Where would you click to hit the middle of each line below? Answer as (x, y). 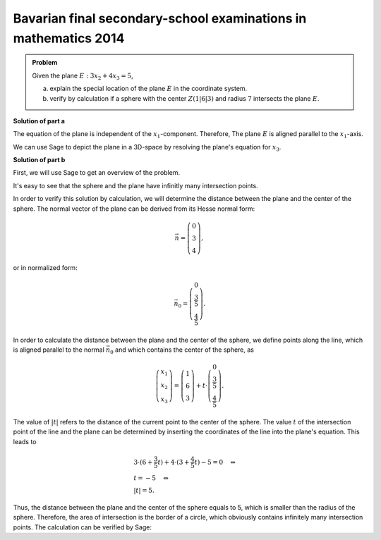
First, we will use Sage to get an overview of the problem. (96, 173)
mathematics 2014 (69, 38)
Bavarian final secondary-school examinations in (160, 18)
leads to (25, 441)
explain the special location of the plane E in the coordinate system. (149, 89)
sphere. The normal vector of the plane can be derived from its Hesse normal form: (134, 209)
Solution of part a (39, 121)
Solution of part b (39, 160)
